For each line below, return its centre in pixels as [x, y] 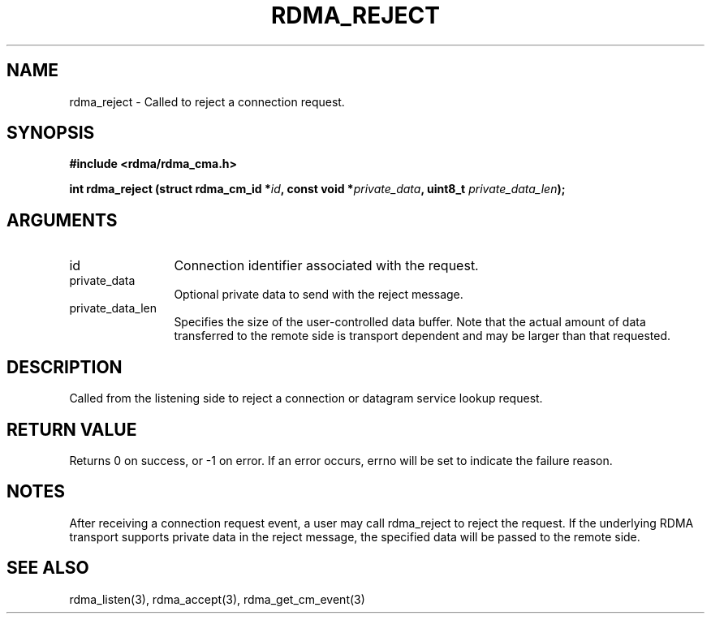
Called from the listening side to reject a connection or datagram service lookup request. [306, 398]
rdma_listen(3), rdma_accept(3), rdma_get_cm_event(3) [217, 599]
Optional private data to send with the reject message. [319, 295]
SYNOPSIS [51, 133]
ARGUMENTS [62, 220]
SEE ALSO [48, 568]
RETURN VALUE [72, 429]
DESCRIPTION [65, 367]
